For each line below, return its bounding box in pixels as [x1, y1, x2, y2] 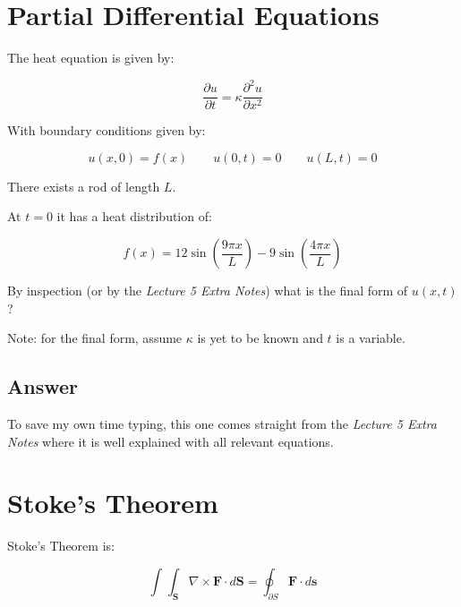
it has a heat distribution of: [56, 207, 212, 226]
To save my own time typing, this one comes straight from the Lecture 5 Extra [7, 415, 437, 433]
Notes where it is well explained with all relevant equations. [7, 432, 334, 450]
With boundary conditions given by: [7, 121, 206, 140]
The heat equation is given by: [7, 48, 175, 67]
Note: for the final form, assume [7, 329, 183, 347]
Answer [7, 372, 79, 400]
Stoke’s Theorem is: [7, 536, 115, 555]
